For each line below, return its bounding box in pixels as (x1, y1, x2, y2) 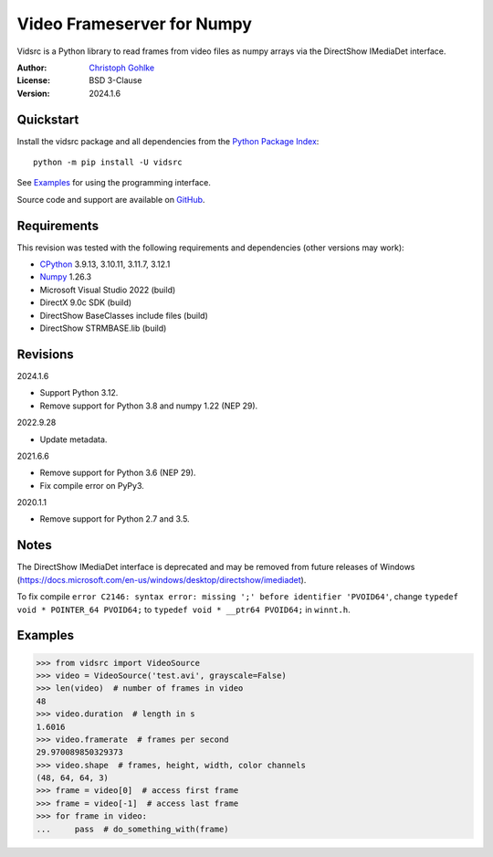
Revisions (16, 346, 75, 362)
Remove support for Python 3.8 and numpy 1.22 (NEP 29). (39, 400, 258, 411)
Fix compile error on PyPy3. (39, 480, 145, 491)
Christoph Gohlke (89, 62, 155, 73)
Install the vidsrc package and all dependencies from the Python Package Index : (16, 135, 320, 146)
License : (16, 75, 50, 86)
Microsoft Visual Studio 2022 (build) (39, 284, 176, 295)
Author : (16, 62, 47, 73)
